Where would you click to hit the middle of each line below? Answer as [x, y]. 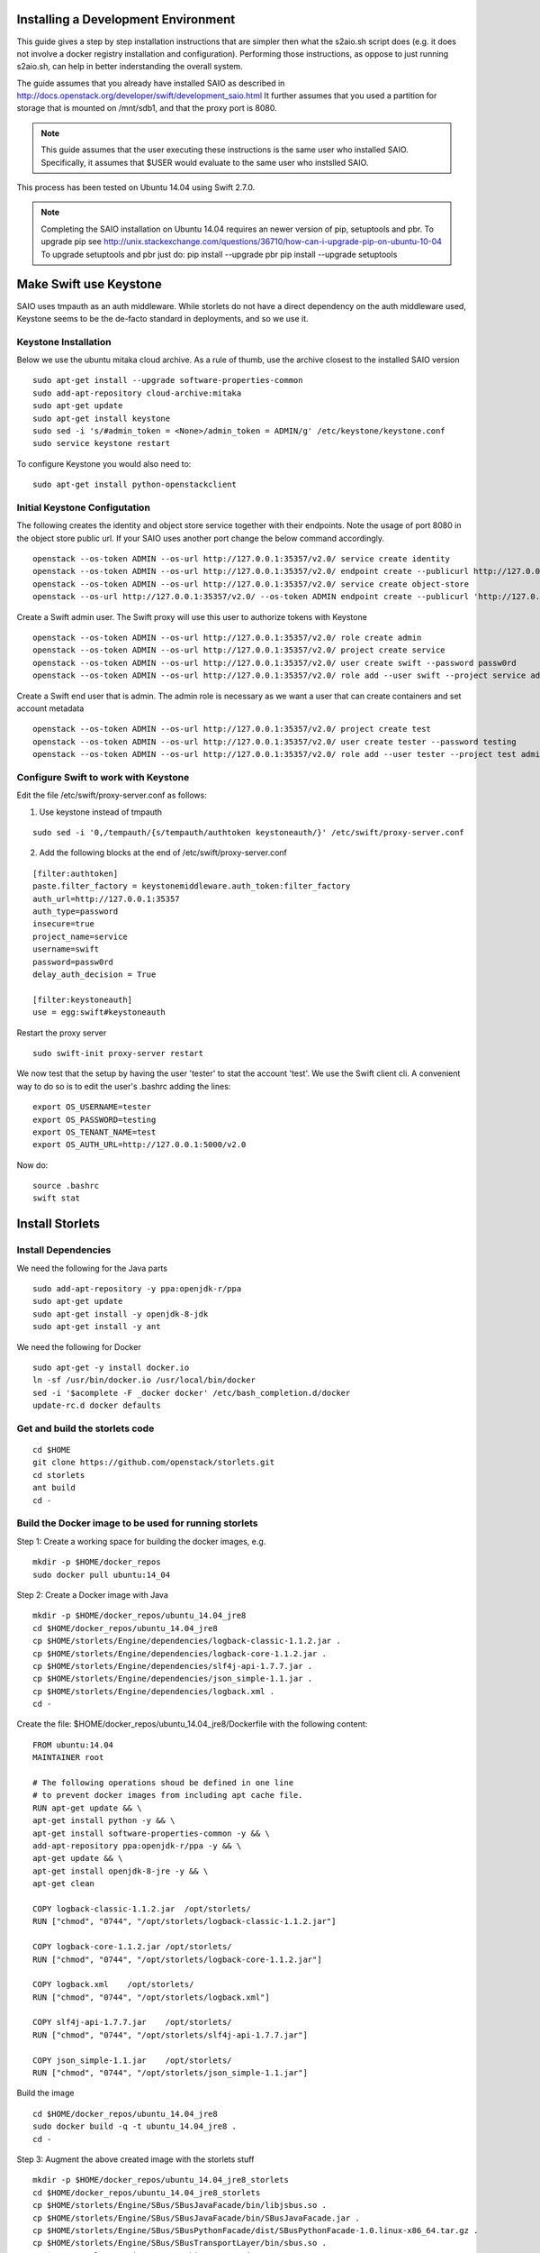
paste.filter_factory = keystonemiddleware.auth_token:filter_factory [192, 886]
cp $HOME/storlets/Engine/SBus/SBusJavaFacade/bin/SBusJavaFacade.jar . [196, 2218]
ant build [54, 1488]
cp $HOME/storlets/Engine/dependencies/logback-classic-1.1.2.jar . [187, 1641]
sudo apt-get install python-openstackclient [135, 485]
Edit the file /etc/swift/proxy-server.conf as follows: [112, 795]
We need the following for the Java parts [92, 1268]
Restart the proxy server [62, 1033]
